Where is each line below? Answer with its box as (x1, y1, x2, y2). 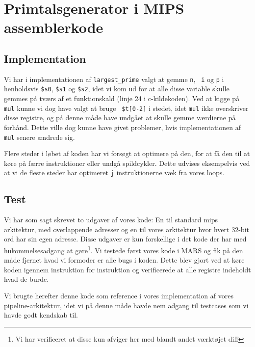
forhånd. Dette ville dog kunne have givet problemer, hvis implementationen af (4, 122, 241, 132)
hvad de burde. (4, 274, 49, 284)
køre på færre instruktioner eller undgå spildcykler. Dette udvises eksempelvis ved (4, 158, 250, 168)
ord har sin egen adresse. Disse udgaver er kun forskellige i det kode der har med (4, 234, 247, 244)
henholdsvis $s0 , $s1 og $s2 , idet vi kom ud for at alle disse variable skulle (4, 83, 229, 94)
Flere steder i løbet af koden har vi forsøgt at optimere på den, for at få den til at (4, 148, 250, 159)
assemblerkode (4, 17, 103, 37)
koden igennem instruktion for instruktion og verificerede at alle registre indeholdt (4, 264, 251, 274)
